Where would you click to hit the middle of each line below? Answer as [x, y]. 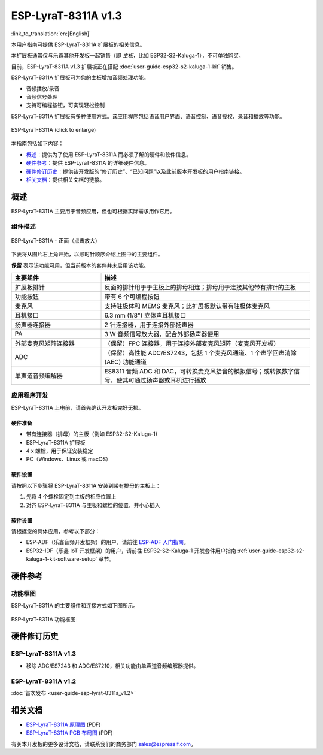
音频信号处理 [42, 96]
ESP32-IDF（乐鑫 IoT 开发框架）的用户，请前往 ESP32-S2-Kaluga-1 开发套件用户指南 [131, 551]
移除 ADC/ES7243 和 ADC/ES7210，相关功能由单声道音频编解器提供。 [112, 666]
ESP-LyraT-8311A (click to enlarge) [54, 130]
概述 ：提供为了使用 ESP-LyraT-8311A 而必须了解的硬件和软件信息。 [109, 154]
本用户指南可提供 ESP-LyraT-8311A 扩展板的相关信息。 [78, 44]
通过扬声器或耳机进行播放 [170, 380]
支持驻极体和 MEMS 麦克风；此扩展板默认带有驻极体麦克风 [187, 306]
